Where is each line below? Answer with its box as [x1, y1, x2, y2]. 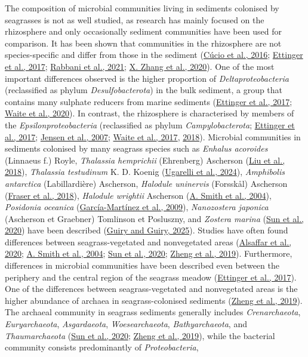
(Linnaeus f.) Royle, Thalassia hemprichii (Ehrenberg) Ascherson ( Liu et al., [5, 153, 285, 166]
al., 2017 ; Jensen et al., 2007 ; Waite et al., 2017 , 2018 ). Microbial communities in [5, 130, 301, 143]
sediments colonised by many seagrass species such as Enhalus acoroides [5, 142, 268, 155]
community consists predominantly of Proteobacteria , [5, 341, 199, 353]
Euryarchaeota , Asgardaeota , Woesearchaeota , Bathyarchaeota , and [5, 318, 247, 330]
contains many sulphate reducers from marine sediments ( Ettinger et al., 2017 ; [5, 95, 292, 107]
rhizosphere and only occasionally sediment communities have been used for [5, 25, 282, 38]
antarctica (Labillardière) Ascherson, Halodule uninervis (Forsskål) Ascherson [5, 177, 288, 189]
